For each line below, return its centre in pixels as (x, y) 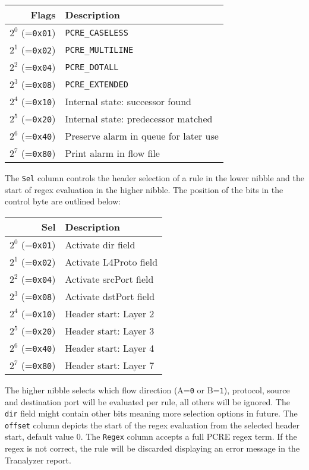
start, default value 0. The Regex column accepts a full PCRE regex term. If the (151, 436)
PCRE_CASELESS (97, 32)
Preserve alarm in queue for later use (142, 136)
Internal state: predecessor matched (139, 119)
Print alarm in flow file (112, 153)
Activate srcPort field (109, 279)
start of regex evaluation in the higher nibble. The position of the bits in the (144, 189)
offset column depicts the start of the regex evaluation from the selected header (152, 425)
